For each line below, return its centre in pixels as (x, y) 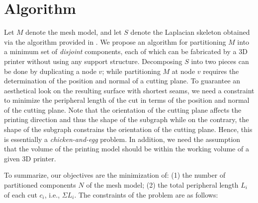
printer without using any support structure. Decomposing (93, 61)
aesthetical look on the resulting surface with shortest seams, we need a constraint (129, 90)
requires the (221, 71)
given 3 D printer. (30, 158)
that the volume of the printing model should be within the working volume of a (127, 149)
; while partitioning (131, 71)
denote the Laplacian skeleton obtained (190, 32)
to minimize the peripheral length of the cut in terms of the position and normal (127, 100)
